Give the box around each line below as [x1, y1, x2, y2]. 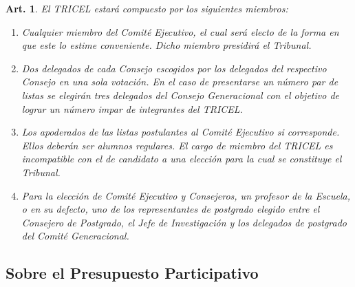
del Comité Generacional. [21, 228, 129, 243]
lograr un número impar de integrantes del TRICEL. [21, 101, 243, 116]
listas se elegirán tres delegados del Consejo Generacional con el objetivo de [21, 87, 339, 102]
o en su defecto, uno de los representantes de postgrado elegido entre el [21, 202, 320, 216]
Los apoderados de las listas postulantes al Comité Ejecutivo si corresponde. [21, 125, 340, 139]
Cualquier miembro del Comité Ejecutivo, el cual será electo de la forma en [21, 24, 339, 39]
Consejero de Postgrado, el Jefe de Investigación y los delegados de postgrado [21, 215, 347, 229]
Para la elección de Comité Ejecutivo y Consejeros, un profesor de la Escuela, [21, 188, 351, 202]
